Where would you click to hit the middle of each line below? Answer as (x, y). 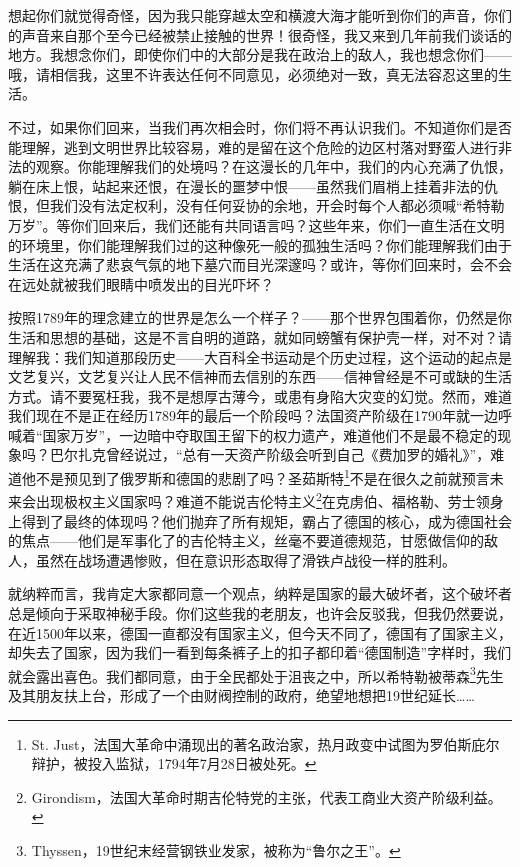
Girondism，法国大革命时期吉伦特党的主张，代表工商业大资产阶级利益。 (266, 796)
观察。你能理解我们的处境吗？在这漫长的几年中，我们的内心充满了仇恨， (273, 166)
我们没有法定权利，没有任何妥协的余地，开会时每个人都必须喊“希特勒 (277, 205)
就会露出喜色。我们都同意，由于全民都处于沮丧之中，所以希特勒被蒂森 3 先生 (256, 674)
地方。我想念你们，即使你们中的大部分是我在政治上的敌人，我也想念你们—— (260, 54)
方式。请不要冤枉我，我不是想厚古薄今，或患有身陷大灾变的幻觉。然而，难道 (260, 395)
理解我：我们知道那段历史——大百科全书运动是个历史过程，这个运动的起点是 (260, 356)
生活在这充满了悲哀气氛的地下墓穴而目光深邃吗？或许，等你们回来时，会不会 (260, 264)
